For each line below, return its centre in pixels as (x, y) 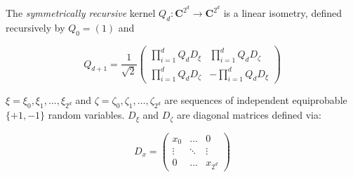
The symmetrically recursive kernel (81, 13)
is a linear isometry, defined (282, 13)
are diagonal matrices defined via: (249, 115)
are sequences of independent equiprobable (256, 100)
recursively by (35, 27)
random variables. (86, 115)
